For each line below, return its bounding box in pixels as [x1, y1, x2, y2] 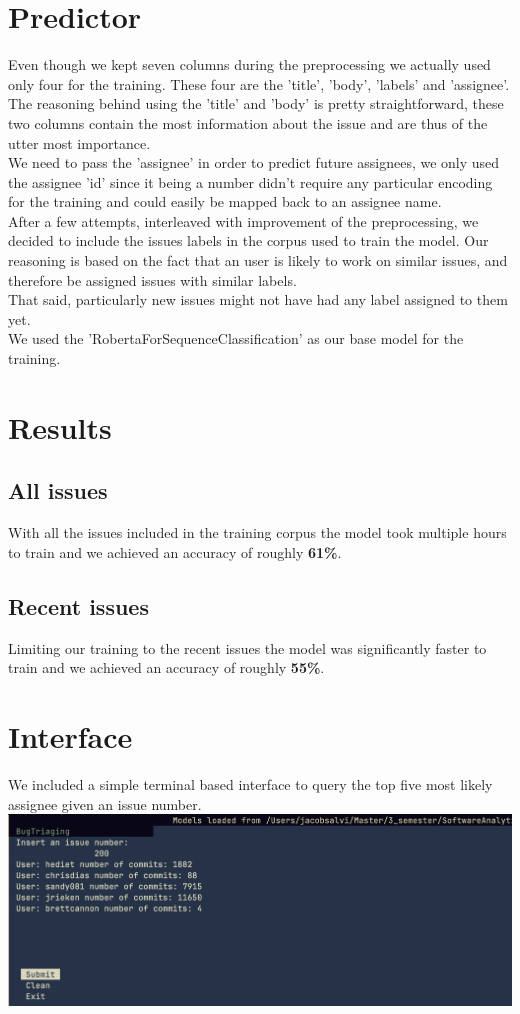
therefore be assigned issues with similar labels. [8, 269, 297, 290]
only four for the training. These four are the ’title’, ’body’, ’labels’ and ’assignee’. [8, 73, 510, 94]
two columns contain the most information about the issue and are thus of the [8, 112, 488, 133]
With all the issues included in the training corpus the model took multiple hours [8, 522, 507, 543]
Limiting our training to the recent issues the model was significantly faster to [8, 637, 487, 658]
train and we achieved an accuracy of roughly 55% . [8, 657, 325, 678]
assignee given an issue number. [8, 793, 202, 814]
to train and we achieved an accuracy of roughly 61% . [8, 541, 342, 562]
